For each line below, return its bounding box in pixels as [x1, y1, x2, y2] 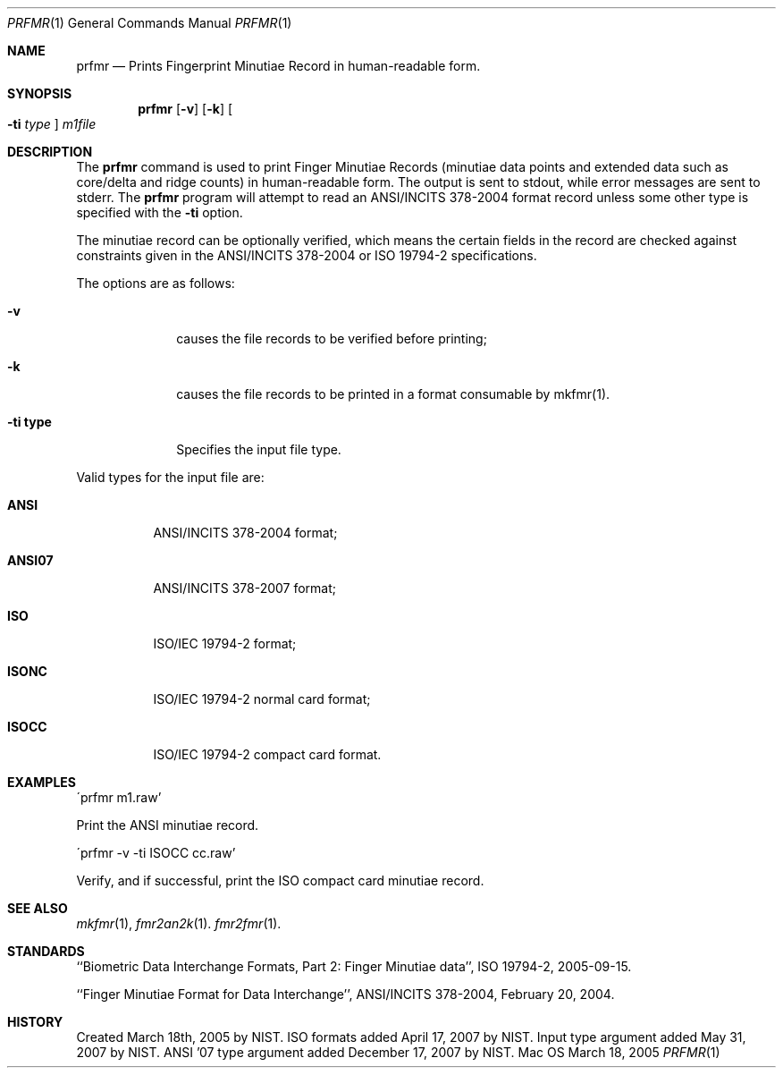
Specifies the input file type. [176, 442, 341, 457]
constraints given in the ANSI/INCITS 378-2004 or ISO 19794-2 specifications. [76, 248, 537, 263]
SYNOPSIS [7, 86, 72, 101]
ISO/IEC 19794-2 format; [153, 636, 297, 651]
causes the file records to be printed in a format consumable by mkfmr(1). [176, 386, 610, 402]
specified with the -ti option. [76, 205, 243, 220]
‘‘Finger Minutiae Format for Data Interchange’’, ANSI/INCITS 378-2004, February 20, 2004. [76, 986, 615, 1002]
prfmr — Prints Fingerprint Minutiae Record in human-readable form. [76, 58, 481, 73]
